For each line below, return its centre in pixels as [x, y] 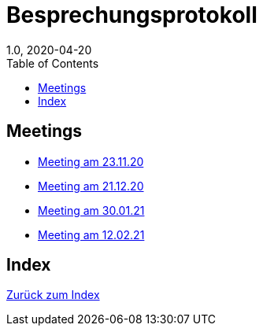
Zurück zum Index [53, 295]
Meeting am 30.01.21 [91, 210]
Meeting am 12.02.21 [91, 234]
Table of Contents [53, 63]
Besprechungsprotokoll [132, 15]
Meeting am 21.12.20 [91, 186]
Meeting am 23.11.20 [91, 161]
